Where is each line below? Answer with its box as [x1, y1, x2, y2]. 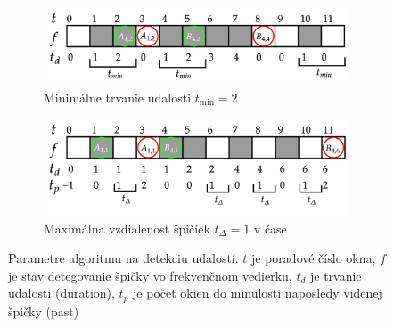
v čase [253, 218, 287, 237]
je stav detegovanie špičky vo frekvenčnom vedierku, [8, 266, 292, 284]
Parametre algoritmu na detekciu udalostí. [8, 249, 239, 267]
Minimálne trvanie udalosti [44, 87, 192, 106]
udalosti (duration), [8, 283, 115, 302]
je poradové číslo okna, [251, 249, 376, 267]
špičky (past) [8, 301, 79, 320]
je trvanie [309, 266, 362, 284]
